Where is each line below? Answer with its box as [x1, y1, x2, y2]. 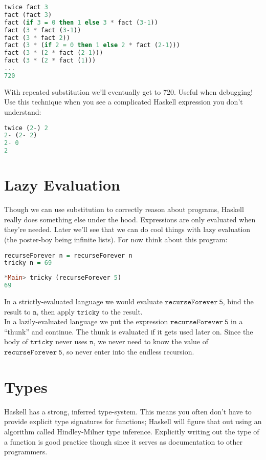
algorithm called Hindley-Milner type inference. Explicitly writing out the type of [4, 426, 259, 436]
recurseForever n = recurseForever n [4, 252, 132, 259]
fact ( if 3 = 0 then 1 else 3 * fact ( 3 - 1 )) [4, 18, 158, 26]
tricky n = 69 [4, 259, 52, 267]
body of [4, 336, 28, 347]
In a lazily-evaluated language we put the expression [4, 316, 168, 327]
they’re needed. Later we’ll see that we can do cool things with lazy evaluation [4, 224, 251, 235]
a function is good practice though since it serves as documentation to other [4, 436, 242, 447]
